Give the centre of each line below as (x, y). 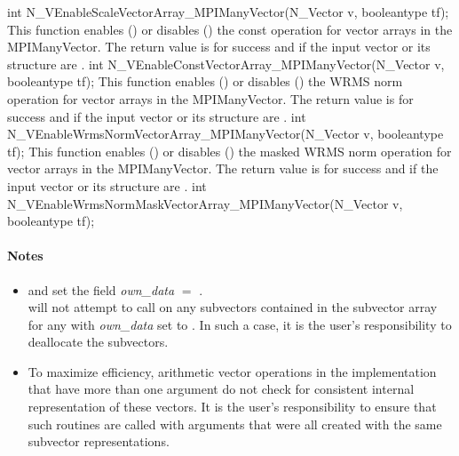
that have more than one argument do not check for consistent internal (221, 389)
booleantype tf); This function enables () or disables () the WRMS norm (205, 81)
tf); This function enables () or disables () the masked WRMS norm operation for (229, 151)
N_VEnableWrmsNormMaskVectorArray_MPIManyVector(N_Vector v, (205, 203)
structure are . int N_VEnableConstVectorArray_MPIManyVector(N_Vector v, (226, 64)
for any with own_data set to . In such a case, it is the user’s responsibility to (240, 324)
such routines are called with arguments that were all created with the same (235, 424)
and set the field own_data (101, 289)
